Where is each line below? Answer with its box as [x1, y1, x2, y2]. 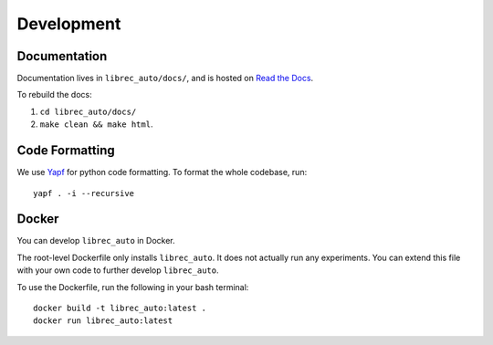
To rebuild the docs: [16, 89, 92, 100]
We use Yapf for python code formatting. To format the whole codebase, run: [16, 167, 308, 178]
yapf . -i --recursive [33, 188, 135, 198]
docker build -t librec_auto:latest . [33, 303, 207, 313]
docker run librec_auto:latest [33, 316, 173, 326]
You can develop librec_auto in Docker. [16, 235, 175, 246]
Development [16, 14, 121, 34]
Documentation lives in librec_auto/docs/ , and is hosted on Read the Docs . [16, 73, 314, 84]
